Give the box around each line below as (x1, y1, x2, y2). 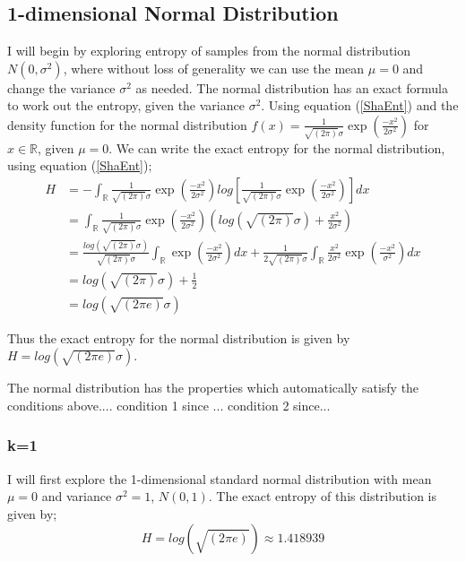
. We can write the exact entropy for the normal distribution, (108, 138, 445, 157)
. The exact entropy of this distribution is (208, 487, 437, 506)
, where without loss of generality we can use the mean (63, 58, 365, 77)
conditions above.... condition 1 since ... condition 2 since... (7, 395, 331, 414)
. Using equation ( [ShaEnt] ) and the (261, 96, 459, 115)
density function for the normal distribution (7, 115, 247, 134)
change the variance (7, 78, 116, 97)
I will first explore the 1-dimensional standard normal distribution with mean (7, 469, 432, 488)
